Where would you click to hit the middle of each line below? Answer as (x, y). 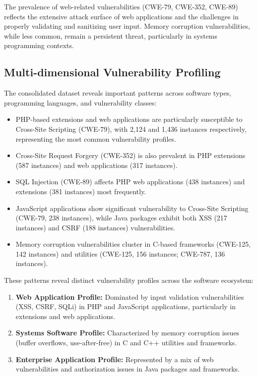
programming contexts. (39, 45)
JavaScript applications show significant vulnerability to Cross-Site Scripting (132, 208)
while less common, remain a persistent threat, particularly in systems (111, 35)
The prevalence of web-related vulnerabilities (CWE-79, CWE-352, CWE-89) (121, 6)
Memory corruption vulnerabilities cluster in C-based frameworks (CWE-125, (133, 244)
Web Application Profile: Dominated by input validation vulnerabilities (130, 296)
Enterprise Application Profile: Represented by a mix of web (115, 359)
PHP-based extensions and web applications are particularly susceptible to (129, 119)
